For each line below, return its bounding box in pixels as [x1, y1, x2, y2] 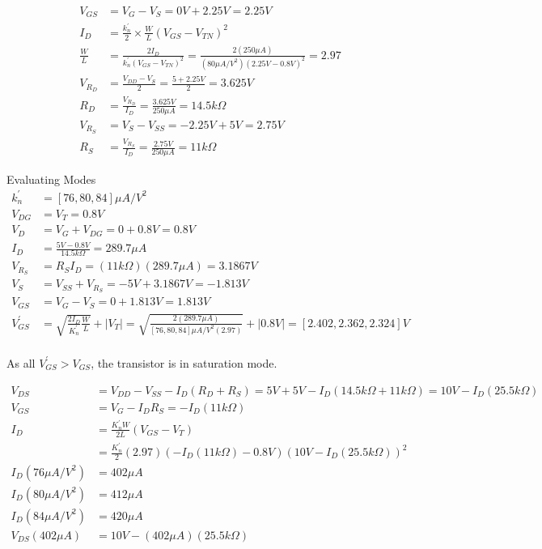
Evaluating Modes [6, 170, 96, 187]
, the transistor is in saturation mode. [91, 354, 277, 371]
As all [6, 354, 36, 371]
